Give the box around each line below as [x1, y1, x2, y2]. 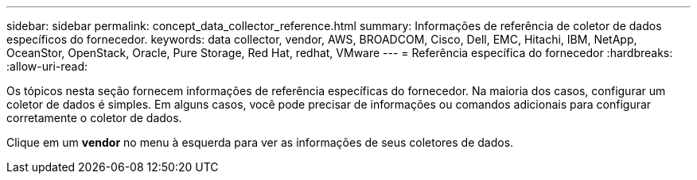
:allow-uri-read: [6, 59, 88, 73]
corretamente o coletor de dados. [6, 111, 182, 124]
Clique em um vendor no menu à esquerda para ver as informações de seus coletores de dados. [6, 136, 514, 149]
